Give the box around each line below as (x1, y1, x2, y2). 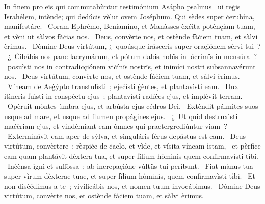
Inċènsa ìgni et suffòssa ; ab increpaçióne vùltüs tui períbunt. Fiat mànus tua (7, 160, 253, 171)
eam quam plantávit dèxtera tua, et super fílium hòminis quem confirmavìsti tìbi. (4, 150, 258, 161)
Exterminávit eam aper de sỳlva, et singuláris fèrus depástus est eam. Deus (7, 130, 246, 141)
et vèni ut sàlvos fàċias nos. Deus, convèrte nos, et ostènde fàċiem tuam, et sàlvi (4, 31, 258, 41)
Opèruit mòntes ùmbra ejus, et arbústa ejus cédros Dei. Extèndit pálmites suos (7, 100, 258, 111)
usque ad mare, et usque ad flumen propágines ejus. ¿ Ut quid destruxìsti (4, 110, 238, 121)
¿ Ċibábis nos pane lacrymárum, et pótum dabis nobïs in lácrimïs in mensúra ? (7, 50, 257, 61)
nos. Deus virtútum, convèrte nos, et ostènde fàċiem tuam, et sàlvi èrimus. (4, 71, 240, 81)
